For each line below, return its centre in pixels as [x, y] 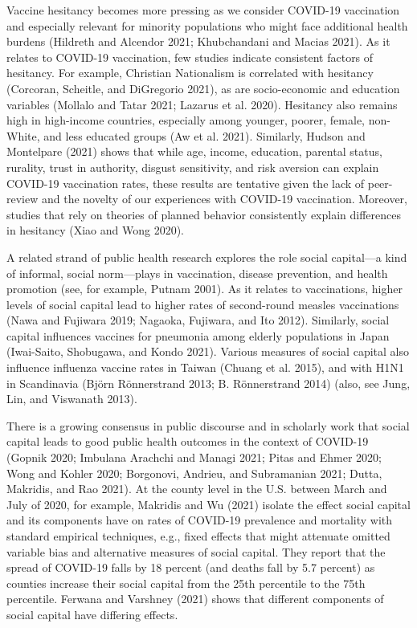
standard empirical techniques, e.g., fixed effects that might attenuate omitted [198, 536]
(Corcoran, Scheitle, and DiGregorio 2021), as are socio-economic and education [203, 88]
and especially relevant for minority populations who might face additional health [207, 25]
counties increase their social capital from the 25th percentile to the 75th [186, 583]
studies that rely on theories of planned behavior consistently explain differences [204, 214]
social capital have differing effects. [92, 614]
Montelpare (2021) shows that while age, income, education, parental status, [194, 151]
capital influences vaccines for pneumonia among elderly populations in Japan [198, 335]
